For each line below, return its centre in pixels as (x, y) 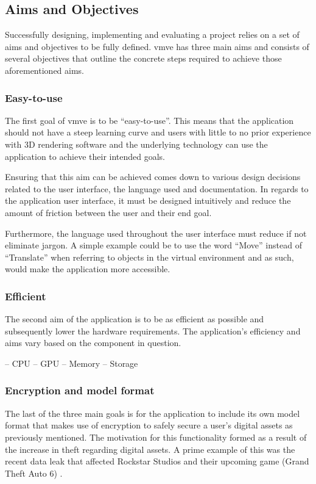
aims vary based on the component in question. (93, 343)
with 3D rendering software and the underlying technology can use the (136, 144)
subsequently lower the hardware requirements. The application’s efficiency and (153, 330)
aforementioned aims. (45, 70)
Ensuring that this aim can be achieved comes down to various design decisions (153, 177)
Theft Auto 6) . (34, 473)
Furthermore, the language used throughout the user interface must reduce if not (156, 233)
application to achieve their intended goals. (85, 156)
